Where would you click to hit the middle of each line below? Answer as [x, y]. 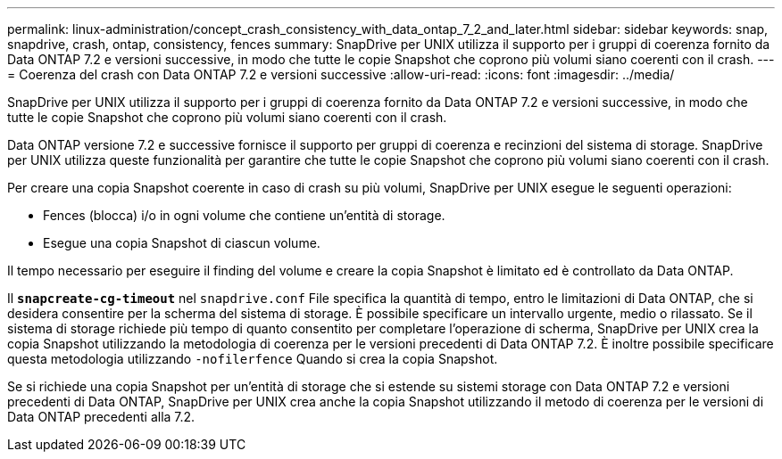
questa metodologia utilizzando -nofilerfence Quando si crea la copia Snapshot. [253, 359]
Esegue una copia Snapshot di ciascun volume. [182, 243]
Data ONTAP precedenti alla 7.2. [101, 417]
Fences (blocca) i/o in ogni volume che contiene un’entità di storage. [244, 215]
